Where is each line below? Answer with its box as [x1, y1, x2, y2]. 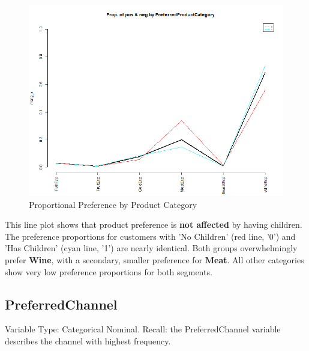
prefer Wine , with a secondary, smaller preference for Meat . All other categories [5, 253, 304, 266]
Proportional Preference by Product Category [29, 198, 197, 210]
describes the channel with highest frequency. [5, 334, 171, 347]
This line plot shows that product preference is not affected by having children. [5, 218, 302, 231]
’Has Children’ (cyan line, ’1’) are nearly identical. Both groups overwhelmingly [5, 242, 298, 254]
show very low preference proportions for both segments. [5, 265, 212, 278]
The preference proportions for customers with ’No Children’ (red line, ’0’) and [5, 230, 296, 242]
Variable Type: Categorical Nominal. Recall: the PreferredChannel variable [5, 323, 281, 335]
